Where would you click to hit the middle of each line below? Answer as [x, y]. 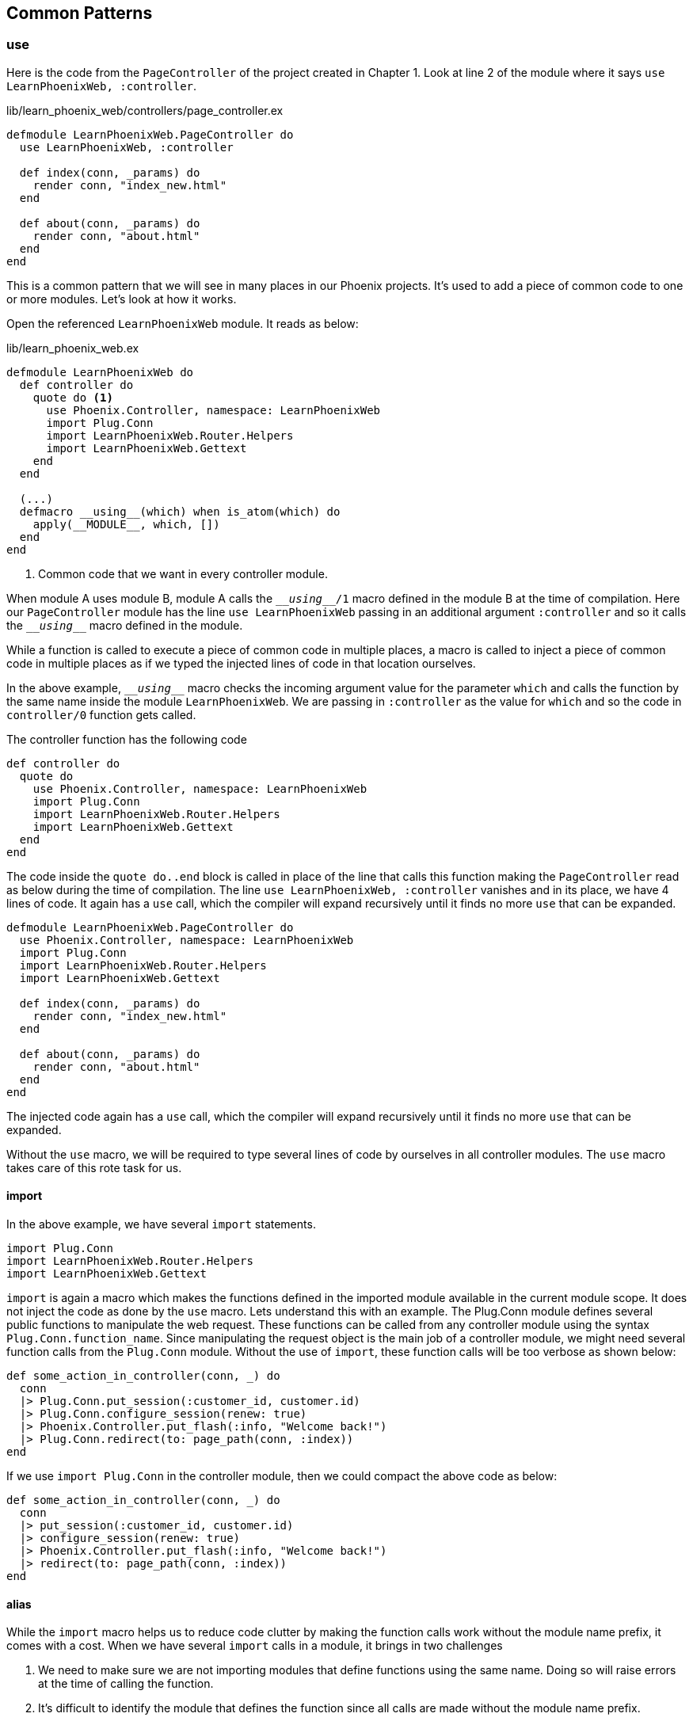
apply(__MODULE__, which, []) [126, 524]
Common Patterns [80, 13]
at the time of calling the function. [126, 1684]
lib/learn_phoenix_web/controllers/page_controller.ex [145, 110]
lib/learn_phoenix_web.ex [73, 348]
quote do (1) [73, 397]
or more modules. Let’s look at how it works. [122, 299]
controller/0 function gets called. [101, 714]
